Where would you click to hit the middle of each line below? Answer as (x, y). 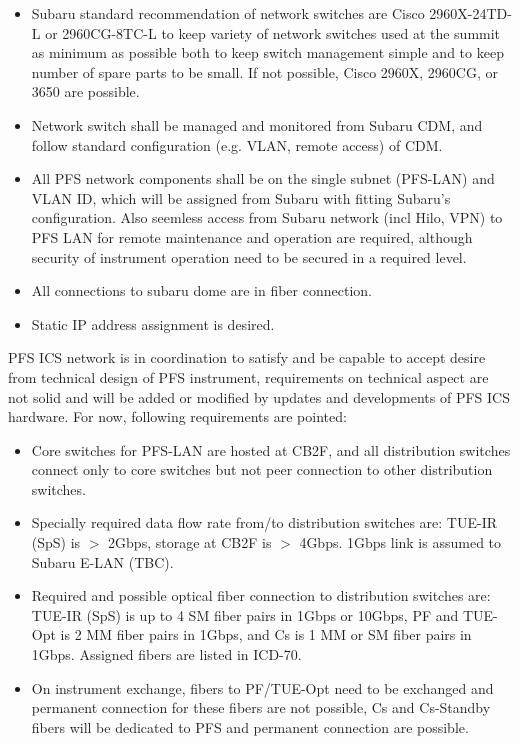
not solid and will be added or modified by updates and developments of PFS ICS (259, 396)
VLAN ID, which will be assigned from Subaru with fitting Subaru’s (241, 197)
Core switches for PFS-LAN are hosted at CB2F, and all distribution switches (271, 449)
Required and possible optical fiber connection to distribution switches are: (261, 595)
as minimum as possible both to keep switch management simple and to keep (267, 52)
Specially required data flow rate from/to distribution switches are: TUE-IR (264, 522)
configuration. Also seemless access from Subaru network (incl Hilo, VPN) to (267, 217)
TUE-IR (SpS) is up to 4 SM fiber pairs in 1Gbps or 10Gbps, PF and (245, 614)
